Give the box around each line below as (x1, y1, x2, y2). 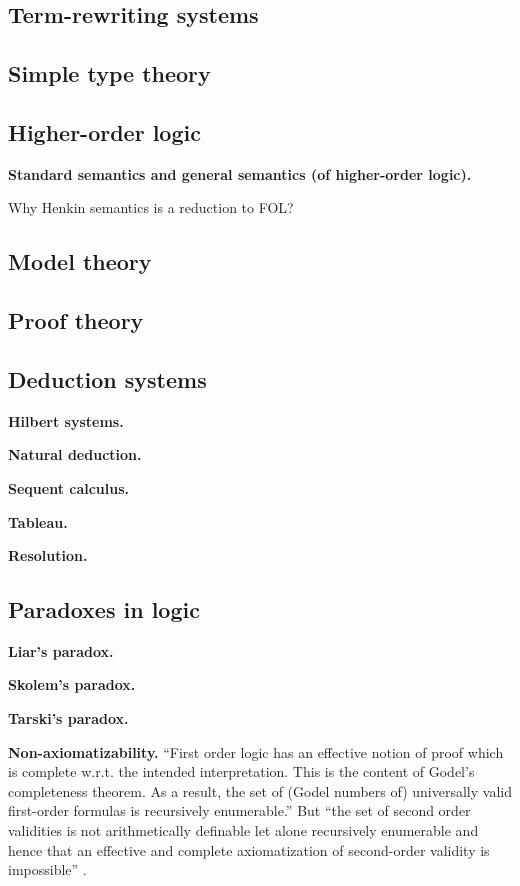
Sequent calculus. (8, 477, 130, 498)
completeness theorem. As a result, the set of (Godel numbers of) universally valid (8, 780, 512, 801)
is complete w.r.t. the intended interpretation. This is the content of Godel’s (8, 761, 475, 782)
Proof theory (8, 305, 144, 336)
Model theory (8, 246, 152, 277)
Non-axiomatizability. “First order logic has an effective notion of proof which (8, 741, 504, 762)
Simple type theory (8, 58, 211, 89)
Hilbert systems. (8, 410, 124, 431)
